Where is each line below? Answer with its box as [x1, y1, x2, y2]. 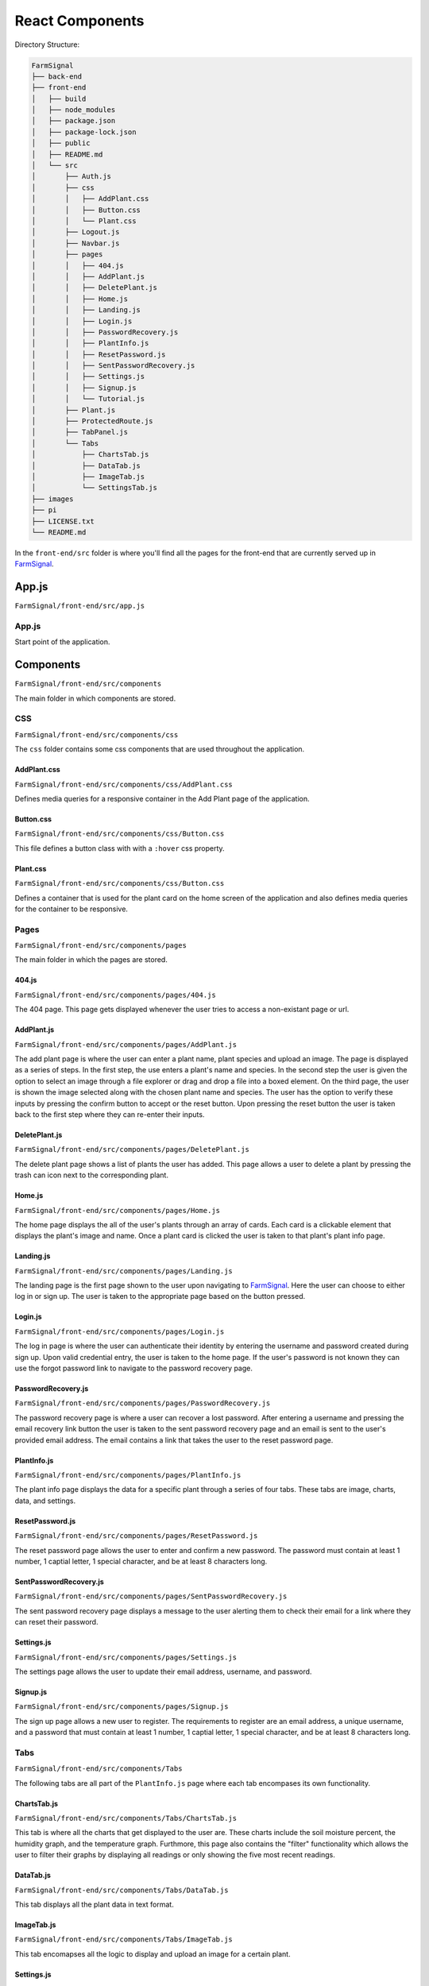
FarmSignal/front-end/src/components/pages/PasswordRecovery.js [14, 1399, 271, 1408]
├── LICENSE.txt [31, 516, 95, 526]
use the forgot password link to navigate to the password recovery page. [14, 1363, 253, 1374]
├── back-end [31, 71, 83, 81]
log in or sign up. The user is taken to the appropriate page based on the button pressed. [14, 1292, 306, 1301]
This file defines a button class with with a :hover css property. [14, 843, 226, 853]
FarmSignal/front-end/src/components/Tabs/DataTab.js [14, 1885, 229, 1895]
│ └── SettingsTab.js [31, 483, 158, 493]
